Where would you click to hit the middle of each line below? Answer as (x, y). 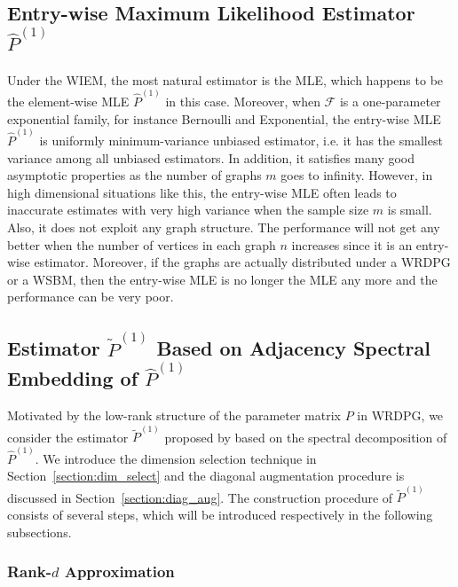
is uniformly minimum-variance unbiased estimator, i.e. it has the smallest (241, 140)
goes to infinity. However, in (357, 175)
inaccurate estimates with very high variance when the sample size (188, 210)
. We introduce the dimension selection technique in (176, 458)
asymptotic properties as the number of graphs (134, 175)
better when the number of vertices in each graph (142, 244)
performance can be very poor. (91, 297)
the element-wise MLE (68, 102)
